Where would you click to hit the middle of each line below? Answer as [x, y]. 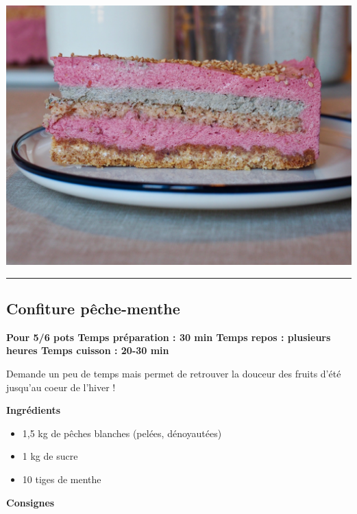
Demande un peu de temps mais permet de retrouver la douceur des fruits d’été [174, 373]
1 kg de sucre [50, 456]
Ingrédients [34, 410]
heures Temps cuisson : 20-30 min [88, 350]
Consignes [30, 502]
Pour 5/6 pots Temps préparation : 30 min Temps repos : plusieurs [169, 337]
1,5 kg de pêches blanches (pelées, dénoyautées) [122, 433]
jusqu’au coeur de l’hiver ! [61, 387]
